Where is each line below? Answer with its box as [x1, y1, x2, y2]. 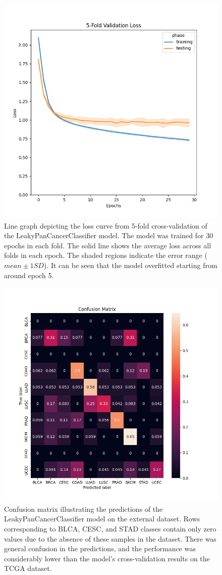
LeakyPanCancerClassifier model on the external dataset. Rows [4, 513, 200, 524]
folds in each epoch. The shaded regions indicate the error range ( [4, 250, 207, 260]
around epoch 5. [4, 270, 54, 280]
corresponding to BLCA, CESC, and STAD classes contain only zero [4, 523, 216, 534]
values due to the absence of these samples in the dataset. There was [4, 533, 216, 544]
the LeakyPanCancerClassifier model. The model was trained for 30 [4, 230, 213, 241]
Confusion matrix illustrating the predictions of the [4, 503, 163, 514]
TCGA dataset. [4, 563, 52, 573]
